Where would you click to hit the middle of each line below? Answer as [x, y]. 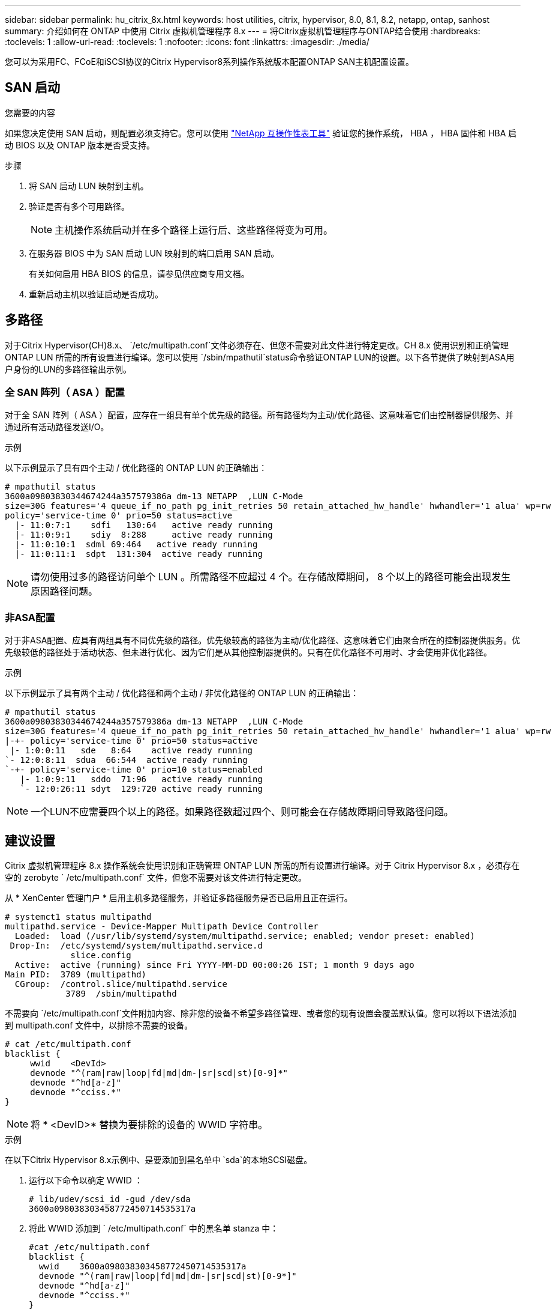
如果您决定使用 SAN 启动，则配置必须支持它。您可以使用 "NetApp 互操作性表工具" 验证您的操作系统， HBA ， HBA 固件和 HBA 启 [261, 133]
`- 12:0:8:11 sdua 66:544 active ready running [126, 760]
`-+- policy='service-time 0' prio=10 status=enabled [134, 770]
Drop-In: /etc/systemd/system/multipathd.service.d [136, 946]
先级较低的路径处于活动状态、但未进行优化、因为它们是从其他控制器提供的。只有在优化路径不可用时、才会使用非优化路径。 [248, 652]
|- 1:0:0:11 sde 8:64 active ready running [131, 751]
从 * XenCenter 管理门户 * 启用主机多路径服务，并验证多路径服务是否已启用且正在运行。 [179, 898]
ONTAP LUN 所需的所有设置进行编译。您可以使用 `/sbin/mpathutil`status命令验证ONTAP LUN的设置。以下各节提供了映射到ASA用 [260, 357]
